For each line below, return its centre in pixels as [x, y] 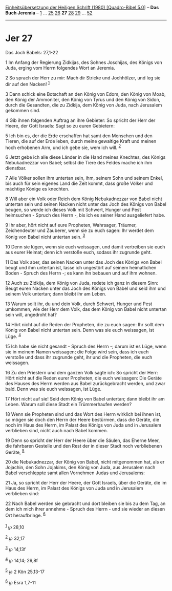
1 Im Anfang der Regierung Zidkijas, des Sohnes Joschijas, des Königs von [84, 62]
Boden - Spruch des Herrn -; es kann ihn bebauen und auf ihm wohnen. [81, 273]
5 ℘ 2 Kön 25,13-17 [25, 571]
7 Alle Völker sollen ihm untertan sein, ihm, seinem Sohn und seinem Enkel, [84, 178]
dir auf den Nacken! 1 [28, 83]
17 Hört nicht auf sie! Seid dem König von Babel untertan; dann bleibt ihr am [85, 398]
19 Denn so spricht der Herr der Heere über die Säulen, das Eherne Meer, [83, 440]
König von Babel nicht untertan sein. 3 [45, 236]
